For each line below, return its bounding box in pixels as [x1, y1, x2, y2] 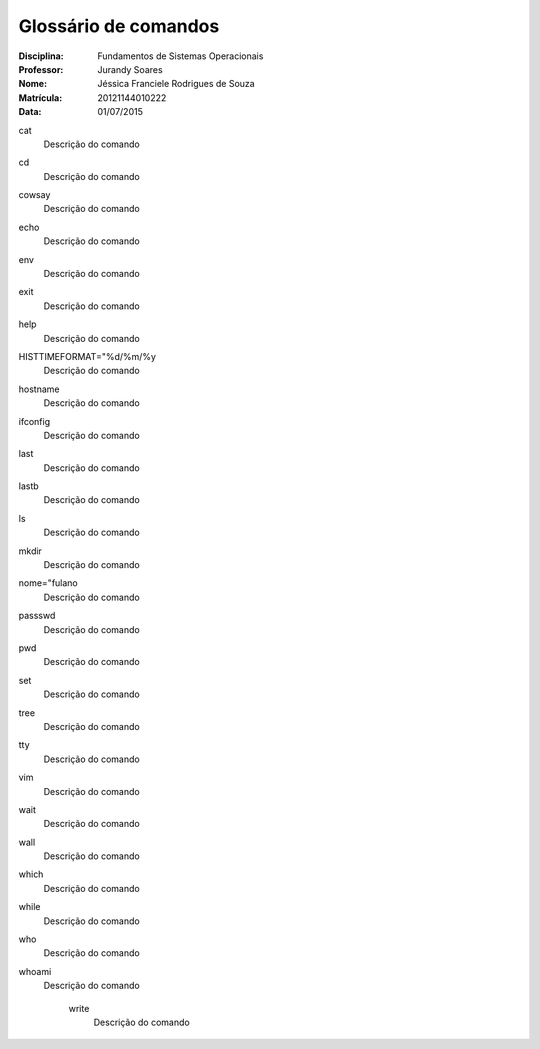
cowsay [18, 189, 51, 201]
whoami [18, 965, 52, 977]
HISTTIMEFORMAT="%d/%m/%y [18, 350, 157, 362]
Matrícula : [18, 91, 63, 104]
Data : [18, 106, 42, 118]
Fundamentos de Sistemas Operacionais [97, 50, 264, 62]
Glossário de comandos [18, 15, 220, 37]
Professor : [18, 63, 64, 75]
